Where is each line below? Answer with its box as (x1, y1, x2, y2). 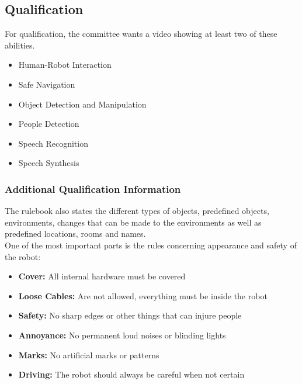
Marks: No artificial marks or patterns (18, 348, 159, 361)
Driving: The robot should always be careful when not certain (18, 368, 245, 380)
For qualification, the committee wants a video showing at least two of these (5, 27, 277, 40)
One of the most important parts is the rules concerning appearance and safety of (5, 238, 297, 251)
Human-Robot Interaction (18, 58, 112, 71)
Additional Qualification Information (5, 181, 181, 196)
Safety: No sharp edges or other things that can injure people (18, 309, 242, 321)
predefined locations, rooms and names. (5, 227, 146, 240)
